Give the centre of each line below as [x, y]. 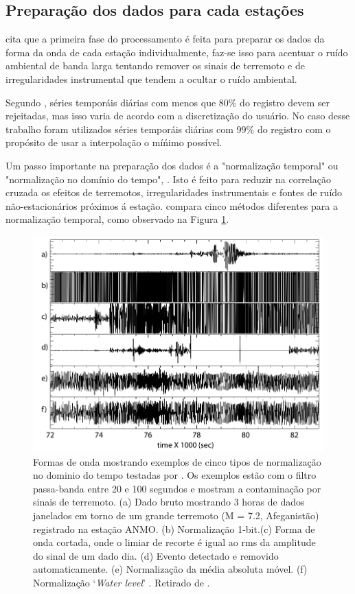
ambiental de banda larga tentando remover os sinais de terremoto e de [155, 66]
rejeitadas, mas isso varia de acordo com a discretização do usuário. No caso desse [178, 116]
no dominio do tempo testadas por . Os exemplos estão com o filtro [175, 475]
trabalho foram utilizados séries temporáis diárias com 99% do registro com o [168, 129]
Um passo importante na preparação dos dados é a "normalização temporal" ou [172, 165]
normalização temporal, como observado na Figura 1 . [117, 219]
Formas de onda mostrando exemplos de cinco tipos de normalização [177, 461]
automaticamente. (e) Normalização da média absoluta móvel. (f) [170, 569]
